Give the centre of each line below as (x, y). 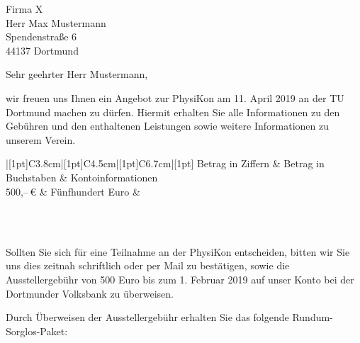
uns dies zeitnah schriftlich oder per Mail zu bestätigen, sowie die (148, 265)
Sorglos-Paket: (37, 331)
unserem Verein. (41, 139)
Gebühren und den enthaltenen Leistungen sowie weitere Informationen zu (167, 126)
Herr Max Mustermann (56, 22)
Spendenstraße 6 (41, 36)
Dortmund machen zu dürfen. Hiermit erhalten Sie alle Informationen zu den (173, 112)
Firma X (24, 9)
